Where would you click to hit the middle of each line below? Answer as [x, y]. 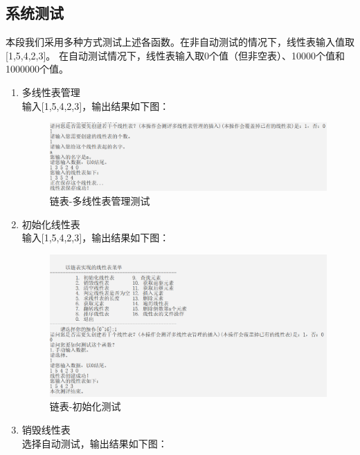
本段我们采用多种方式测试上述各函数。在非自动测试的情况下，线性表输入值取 [180, 42]
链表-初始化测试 [85, 406]
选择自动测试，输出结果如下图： [94, 443]
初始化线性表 [51, 224]
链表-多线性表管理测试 [100, 201]
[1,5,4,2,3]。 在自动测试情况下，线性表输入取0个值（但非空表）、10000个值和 [175, 55]
